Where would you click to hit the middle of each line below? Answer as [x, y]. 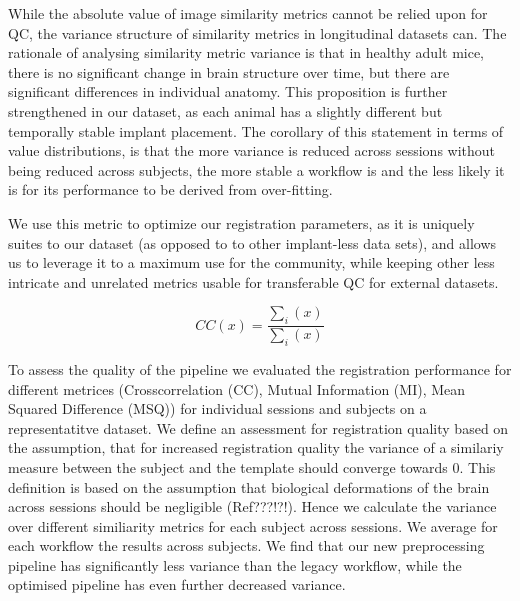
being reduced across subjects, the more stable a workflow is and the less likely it [256, 169]
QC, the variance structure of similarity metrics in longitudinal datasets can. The [257, 32]
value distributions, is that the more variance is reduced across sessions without [252, 150]
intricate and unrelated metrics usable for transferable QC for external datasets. [253, 281]
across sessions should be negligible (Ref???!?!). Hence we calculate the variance [252, 506]
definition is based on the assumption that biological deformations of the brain [249, 486]
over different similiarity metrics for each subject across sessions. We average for [253, 525]
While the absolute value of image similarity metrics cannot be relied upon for [248, 13]
